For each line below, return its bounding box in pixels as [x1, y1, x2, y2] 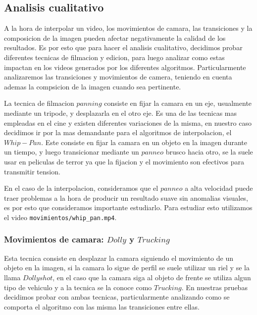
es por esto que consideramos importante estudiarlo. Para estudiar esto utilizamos [4, 202, 253, 213]
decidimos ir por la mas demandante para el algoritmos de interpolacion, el [4, 127, 232, 138]
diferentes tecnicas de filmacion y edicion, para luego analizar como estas [4, 52, 225, 62]
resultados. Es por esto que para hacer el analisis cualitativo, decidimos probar [4, 42, 243, 53]
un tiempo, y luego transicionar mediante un [4, 147, 139, 157]
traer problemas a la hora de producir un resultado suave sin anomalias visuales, [4, 192, 248, 203]
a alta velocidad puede [185, 183, 253, 193]
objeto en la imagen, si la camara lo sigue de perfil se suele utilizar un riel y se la [4, 262, 250, 273]
